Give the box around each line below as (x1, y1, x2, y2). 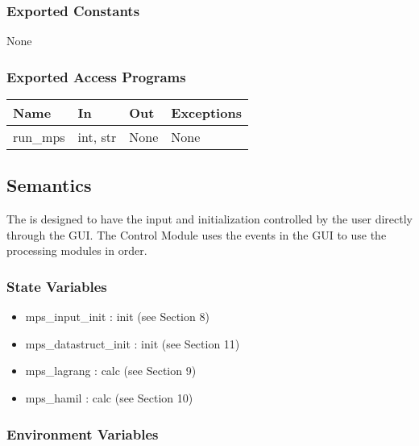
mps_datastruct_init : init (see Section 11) (25, 335, 240, 352)
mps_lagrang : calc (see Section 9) (25, 362, 197, 379)
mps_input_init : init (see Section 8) (25, 308, 209, 325)
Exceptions (171, 103, 242, 123)
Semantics (6, 173, 92, 198)
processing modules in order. (6, 242, 147, 259)
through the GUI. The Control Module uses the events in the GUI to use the (6, 226, 387, 243)
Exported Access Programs (6, 66, 186, 86)
